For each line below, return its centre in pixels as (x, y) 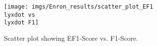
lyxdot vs (20, 15)
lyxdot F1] (21, 23)
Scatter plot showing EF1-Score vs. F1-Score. (71, 38)
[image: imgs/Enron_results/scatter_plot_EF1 (78, 7)
